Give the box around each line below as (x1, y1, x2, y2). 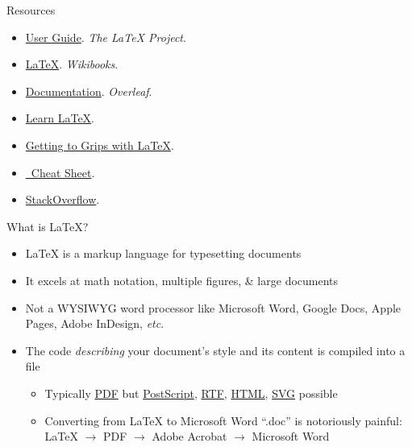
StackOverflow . (25, 191, 100, 208)
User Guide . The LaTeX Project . (25, 28, 186, 45)
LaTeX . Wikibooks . (25, 56, 119, 72)
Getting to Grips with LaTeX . (25, 136, 174, 153)
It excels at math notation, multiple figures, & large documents (25, 271, 339, 288)
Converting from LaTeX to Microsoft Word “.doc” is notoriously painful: (44, 412, 402, 428)
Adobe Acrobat (152, 428, 227, 445)
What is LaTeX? (6, 217, 89, 234)
